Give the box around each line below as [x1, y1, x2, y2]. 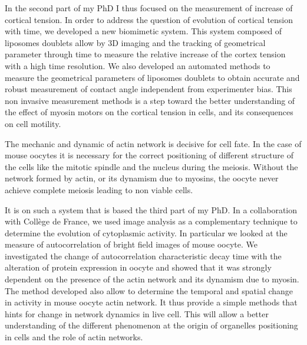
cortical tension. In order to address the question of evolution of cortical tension [5, 13, 293, 25]
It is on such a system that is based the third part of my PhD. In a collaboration [5, 203, 298, 216]
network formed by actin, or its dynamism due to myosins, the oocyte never [5, 172, 279, 184]
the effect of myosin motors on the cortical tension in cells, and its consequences [5, 106, 293, 118]
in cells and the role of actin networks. [5, 331, 143, 343]
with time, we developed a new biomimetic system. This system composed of [5, 25, 282, 37]
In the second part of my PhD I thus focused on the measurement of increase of [5, 2, 293, 14]
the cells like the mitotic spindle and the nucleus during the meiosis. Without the [5, 160, 298, 172]
